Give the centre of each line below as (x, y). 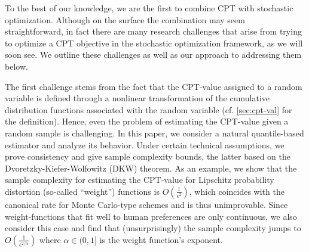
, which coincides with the (237, 191)
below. (16, 66)
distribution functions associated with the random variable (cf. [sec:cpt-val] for (149, 109)
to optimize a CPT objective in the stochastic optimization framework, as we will (154, 43)
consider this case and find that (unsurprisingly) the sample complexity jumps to (153, 228)
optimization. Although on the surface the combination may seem (125, 19)
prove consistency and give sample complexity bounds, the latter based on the (148, 156)
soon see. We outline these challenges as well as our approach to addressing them (153, 55)
